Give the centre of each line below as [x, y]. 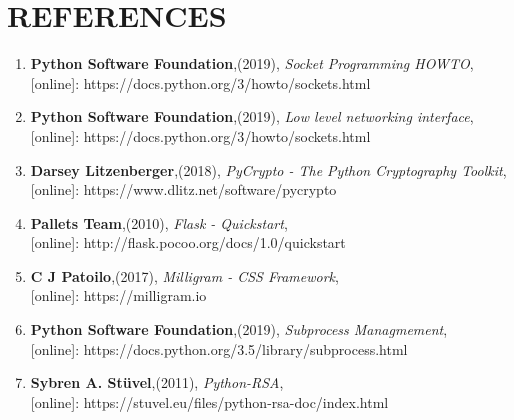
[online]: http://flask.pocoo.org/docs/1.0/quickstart [188, 242]
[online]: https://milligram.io [118, 295]
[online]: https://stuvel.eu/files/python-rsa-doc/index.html [209, 401]
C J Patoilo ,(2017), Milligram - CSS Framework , [184, 275]
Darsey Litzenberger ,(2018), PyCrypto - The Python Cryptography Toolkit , [268, 169]
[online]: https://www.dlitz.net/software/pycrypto [183, 189]
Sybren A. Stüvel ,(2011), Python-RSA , [157, 382]
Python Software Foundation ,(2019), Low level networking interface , [252, 116]
